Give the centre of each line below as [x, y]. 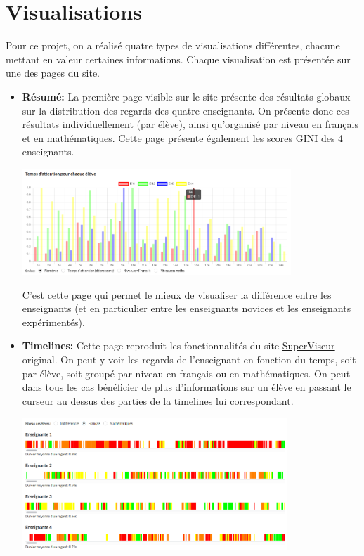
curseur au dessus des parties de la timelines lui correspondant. [158, 400]
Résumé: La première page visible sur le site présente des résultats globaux [186, 96]
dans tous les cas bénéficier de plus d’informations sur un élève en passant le [187, 387]
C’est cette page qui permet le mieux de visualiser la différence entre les [177, 294]
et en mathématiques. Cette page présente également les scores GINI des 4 [183, 137]
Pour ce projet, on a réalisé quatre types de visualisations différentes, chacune [173, 45]
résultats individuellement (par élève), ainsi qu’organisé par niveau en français [190, 124]
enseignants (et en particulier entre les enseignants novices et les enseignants [187, 308]
